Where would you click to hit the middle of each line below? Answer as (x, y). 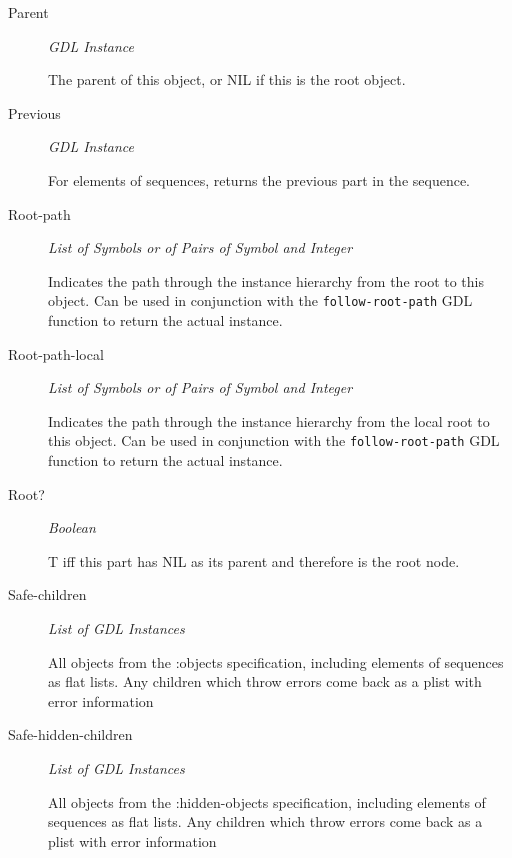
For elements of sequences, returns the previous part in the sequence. (259, 179)
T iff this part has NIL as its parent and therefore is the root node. (254, 560)
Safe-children (47, 594)
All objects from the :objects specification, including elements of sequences (276, 661)
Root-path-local (56, 353)
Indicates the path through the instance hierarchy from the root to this (266, 280)
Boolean (72, 527)
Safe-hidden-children (70, 734)
